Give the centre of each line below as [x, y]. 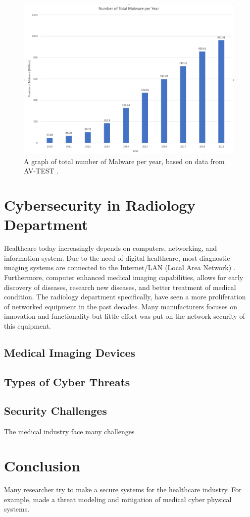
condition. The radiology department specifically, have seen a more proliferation [125, 297]
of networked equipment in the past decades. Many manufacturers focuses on [121, 306]
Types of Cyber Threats [67, 381]
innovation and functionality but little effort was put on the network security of [125, 316]
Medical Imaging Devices [70, 352]
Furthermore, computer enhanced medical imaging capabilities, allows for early [124, 277]
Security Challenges [55, 411]
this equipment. [27, 325]
